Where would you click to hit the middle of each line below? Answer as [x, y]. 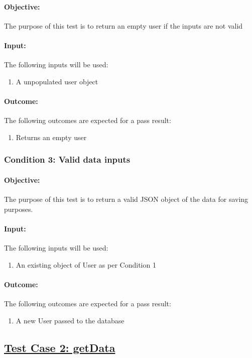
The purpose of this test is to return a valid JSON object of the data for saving [126, 199]
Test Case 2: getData [60, 347]
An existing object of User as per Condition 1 [86, 264]
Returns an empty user [51, 137]
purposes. [19, 209]
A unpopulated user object [57, 81]
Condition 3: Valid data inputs [67, 159]
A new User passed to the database [70, 320]
